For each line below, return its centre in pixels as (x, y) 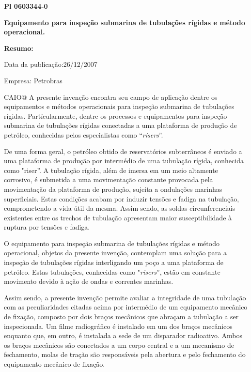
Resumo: (19, 48)
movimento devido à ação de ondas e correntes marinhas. (89, 281)
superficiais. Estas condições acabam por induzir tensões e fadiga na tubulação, (122, 198)
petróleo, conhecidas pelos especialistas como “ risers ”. (84, 134)
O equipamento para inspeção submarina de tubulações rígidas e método (112, 243)
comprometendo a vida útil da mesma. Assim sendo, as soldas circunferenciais (120, 208)
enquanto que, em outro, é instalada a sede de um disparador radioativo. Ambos (123, 335)
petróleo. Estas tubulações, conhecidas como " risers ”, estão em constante (112, 271)
